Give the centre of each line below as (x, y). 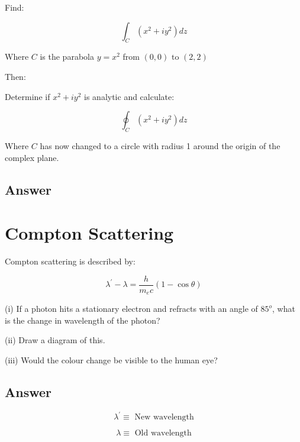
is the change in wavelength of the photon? (83, 320)
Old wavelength (163, 433)
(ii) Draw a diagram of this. (55, 340)
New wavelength (164, 417)
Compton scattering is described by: (70, 261)
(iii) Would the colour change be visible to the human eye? (111, 359)
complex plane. (32, 157)
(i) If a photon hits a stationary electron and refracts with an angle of (131, 309)
